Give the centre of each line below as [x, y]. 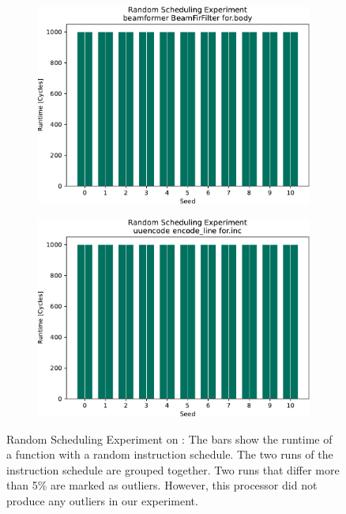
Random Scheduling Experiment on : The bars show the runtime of [169, 438]
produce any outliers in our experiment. [102, 500]
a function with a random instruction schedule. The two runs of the [170, 454]
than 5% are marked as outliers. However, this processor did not [162, 485]
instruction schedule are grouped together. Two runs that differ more [173, 469]
